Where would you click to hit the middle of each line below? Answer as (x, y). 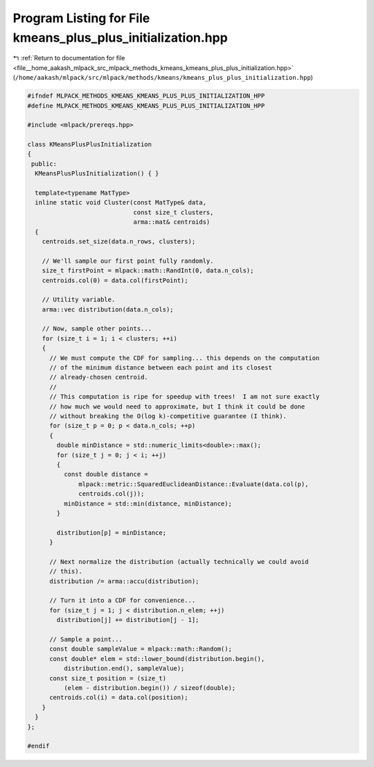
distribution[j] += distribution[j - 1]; (128, 620)
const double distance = (106, 474)
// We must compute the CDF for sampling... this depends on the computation (185, 358)
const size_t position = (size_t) (108, 678)
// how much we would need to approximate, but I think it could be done (177, 406)
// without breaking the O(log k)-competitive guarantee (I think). (168, 416)
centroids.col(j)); (112, 494)
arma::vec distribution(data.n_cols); (108, 309)
